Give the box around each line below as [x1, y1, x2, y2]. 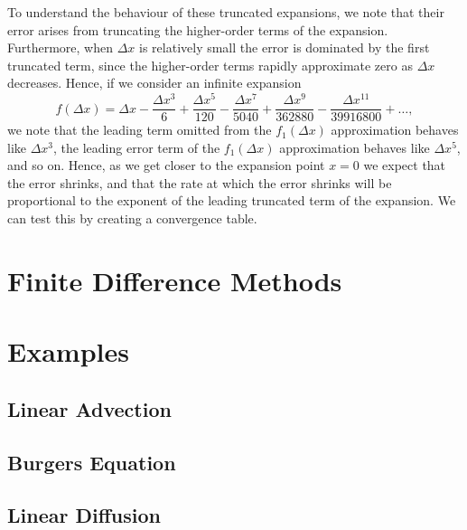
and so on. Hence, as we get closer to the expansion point [7, 156, 325, 175]
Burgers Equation [7, 448, 176, 476]
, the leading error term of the [53, 137, 220, 156]
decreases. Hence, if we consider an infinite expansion [7, 73, 302, 92]
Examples [7, 333, 129, 370]
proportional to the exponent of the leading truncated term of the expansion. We [7, 191, 456, 210]
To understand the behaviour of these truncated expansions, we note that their [7, 3, 444, 21]
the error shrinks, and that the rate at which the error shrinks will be [7, 173, 392, 192]
